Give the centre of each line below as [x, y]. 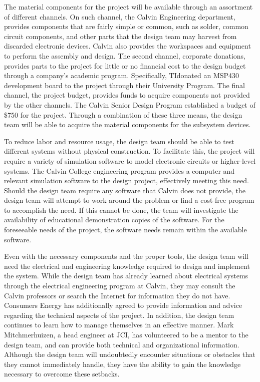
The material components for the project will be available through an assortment [128, 7]
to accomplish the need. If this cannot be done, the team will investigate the [121, 210]
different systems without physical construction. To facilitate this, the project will [129, 151]
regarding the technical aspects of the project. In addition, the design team [119, 315]
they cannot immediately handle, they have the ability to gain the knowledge [122, 364]
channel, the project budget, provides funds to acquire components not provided [127, 95]
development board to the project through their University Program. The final [124, 85]
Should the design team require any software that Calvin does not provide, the [125, 190]
